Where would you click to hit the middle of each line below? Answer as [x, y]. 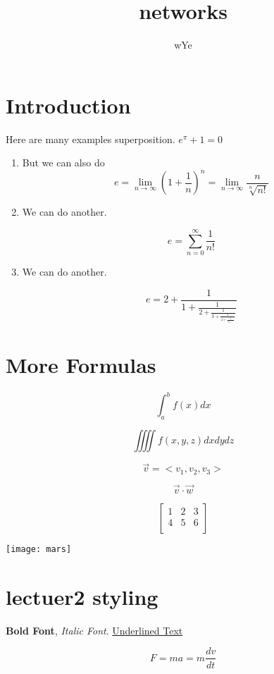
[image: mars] [39, 550]
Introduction [68, 105]
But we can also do [63, 163]
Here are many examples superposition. [91, 139]
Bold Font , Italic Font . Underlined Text [94, 630]
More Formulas [81, 364]
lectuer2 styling [82, 596]
